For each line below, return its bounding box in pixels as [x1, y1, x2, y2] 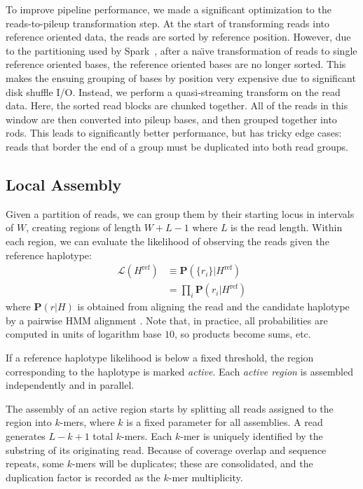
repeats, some [6, 456, 64, 471]
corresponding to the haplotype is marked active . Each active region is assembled [6, 364, 353, 378]
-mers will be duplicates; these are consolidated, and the [71, 456, 313, 471]
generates [6, 428, 46, 443]
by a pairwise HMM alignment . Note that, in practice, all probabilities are [6, 312, 328, 327]
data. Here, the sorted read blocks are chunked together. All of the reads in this [6, 98, 348, 113]
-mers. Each [121, 428, 172, 443]
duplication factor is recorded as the [6, 469, 160, 484]
